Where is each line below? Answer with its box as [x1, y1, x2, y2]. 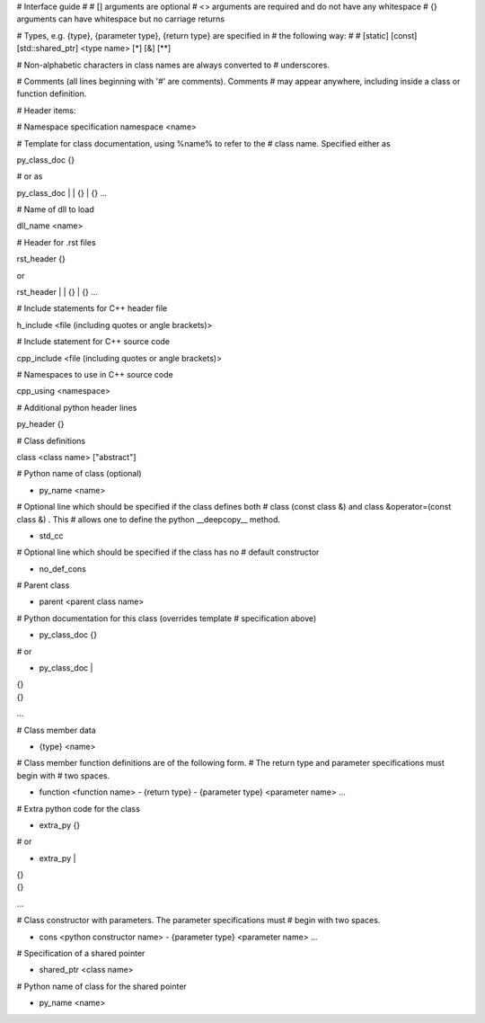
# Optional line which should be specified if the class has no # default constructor [16, 547, 320, 557]
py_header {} [16, 419, 65, 430]
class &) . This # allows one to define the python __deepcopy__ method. [16, 513, 281, 525]
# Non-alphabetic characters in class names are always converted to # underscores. [16, 59, 330, 70]
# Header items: [16, 104, 76, 116]
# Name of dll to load [16, 204, 94, 215]
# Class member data [16, 725, 96, 735]
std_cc [39, 530, 64, 541]
